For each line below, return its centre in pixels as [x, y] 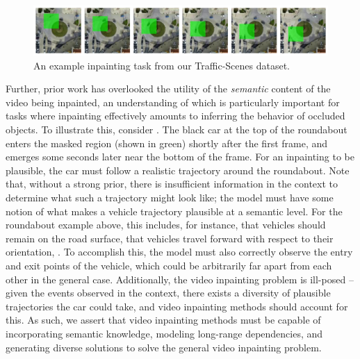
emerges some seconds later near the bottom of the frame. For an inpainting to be [180, 157]
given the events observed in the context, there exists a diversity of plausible [168, 293]
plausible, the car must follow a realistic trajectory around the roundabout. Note [178, 170]
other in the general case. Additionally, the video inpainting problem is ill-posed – [180, 279]
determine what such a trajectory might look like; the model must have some [170, 198]
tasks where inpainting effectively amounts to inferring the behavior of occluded [175, 116]
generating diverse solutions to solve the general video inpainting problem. [164, 347]
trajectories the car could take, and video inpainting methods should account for [177, 306]
